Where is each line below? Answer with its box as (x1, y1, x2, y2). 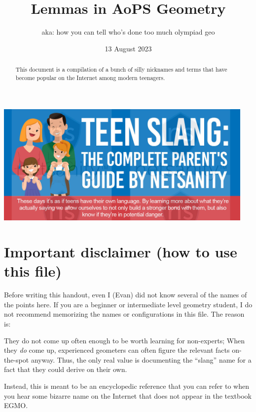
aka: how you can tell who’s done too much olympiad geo (41, 27, 215, 37)
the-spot (4, 354, 29, 365)
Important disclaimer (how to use (4, 242, 237, 262)
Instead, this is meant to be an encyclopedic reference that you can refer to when (4, 380, 249, 391)
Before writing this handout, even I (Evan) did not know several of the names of (4, 289, 247, 300)
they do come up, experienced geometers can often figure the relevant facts (4, 345, 230, 355)
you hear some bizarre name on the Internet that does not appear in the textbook (4, 390, 252, 401)
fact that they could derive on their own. (4, 364, 127, 374)
